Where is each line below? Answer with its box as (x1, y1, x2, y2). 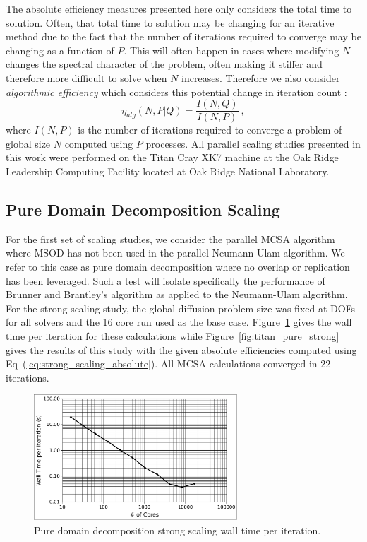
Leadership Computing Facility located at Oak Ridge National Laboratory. (6, 164, 330, 178)
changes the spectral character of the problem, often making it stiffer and (6, 57, 323, 71)
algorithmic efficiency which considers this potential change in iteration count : (6, 84, 347, 99)
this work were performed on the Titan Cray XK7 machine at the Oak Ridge (6, 150, 339, 165)
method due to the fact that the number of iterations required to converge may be (6, 29, 361, 44)
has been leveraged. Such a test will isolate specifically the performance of (6, 273, 325, 288)
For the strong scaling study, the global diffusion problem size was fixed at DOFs (6, 300, 356, 315)
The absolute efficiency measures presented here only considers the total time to (6, 1, 352, 16)
